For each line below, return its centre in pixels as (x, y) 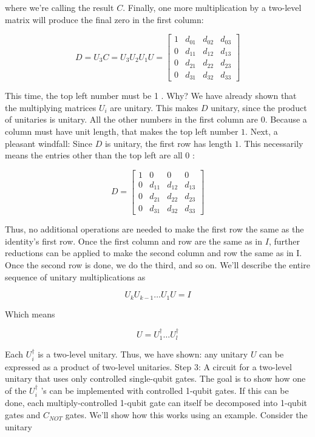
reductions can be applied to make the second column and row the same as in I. (154, 253)
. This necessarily (271, 143)
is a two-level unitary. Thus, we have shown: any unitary (143, 354)
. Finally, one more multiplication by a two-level (212, 7)
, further (284, 241)
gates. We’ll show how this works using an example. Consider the (186, 415)
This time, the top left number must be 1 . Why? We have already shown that (151, 96)
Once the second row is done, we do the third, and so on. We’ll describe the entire (157, 264)
